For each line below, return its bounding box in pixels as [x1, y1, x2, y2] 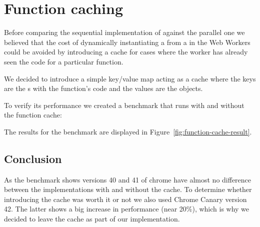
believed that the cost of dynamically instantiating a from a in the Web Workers [4, 36, 250, 47]
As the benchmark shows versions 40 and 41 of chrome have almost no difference [4, 174, 251, 184]
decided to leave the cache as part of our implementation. [4, 213, 180, 224]
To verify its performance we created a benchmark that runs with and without [4, 99, 244, 110]
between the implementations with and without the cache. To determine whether [4, 184, 252, 194]
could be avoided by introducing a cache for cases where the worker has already [4, 46, 248, 57]
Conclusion [4, 150, 62, 166]
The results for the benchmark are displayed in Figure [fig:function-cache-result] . [4, 126, 252, 136]
